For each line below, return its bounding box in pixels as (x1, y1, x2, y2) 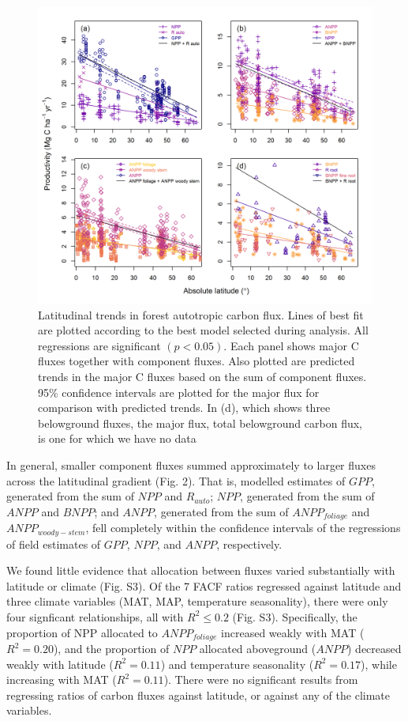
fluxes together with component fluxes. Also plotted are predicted (38, 353, 355, 369)
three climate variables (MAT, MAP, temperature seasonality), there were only (6, 593, 388, 610)
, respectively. (216, 535, 283, 552)
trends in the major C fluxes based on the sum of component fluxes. (38, 368, 367, 384)
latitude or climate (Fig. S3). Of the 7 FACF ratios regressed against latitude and (6, 577, 402, 594)
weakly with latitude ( (6, 655, 114, 672)
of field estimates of (6, 535, 101, 552)
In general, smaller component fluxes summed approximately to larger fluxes (6, 456, 376, 473)
